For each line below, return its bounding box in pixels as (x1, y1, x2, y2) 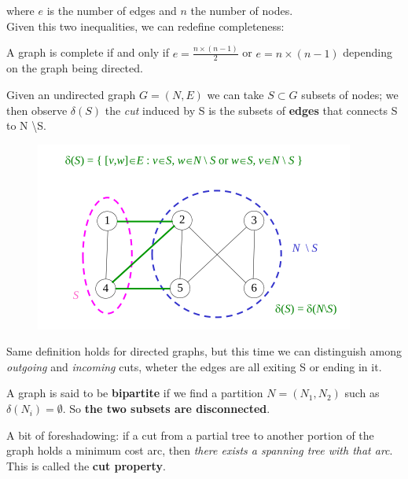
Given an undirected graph (6, 86, 136, 102)
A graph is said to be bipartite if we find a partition (6, 385, 263, 401)
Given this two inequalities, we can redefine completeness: (6, 17, 285, 34)
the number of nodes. (190, 2, 293, 18)
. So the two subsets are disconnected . (62, 400, 270, 417)
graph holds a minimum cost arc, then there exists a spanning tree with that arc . (6, 442, 393, 459)
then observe (6, 101, 68, 118)
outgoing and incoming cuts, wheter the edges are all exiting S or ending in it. (6, 358, 382, 374)
